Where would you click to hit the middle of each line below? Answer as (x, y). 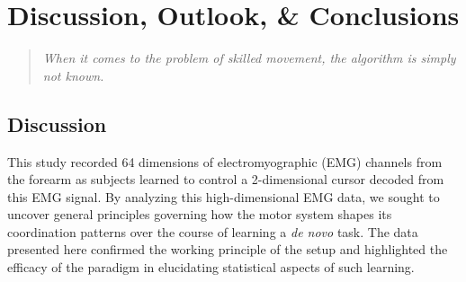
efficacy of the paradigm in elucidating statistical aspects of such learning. (211, 267)
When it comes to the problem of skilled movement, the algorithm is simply (249, 58)
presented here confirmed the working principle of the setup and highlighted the (228, 249)
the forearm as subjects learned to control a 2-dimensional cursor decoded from (226, 179)
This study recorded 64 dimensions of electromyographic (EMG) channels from (225, 161)
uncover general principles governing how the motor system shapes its (200, 214)
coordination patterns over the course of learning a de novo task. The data (213, 231)
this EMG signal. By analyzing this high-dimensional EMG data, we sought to (224, 196)
